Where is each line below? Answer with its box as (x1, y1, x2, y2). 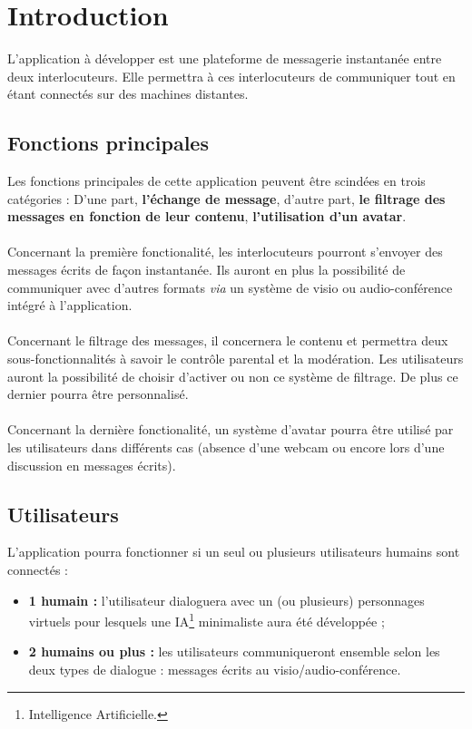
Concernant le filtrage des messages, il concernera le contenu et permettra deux (7, 331, 448, 350)
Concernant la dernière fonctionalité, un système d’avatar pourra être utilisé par (7, 420, 454, 439)
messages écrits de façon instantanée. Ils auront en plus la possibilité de (7, 260, 406, 279)
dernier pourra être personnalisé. (7, 384, 189, 403)
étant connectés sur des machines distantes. (7, 84, 249, 103)
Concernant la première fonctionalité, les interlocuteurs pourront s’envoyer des (7, 242, 443, 261)
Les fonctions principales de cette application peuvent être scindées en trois (7, 171, 426, 190)
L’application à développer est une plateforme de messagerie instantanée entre (7, 49, 442, 68)
